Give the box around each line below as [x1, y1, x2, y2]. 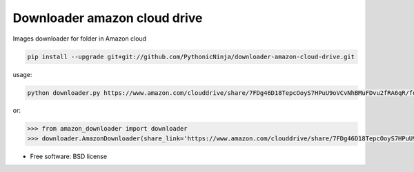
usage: [12, 70, 32, 78]
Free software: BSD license [30, 152, 107, 160]
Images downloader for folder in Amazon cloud [12, 34, 147, 43]
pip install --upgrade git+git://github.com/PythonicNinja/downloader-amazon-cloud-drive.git [27, 52, 355, 61]
